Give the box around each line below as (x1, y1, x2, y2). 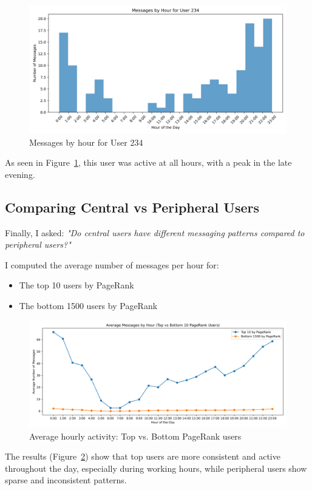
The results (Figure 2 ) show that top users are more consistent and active (5, 450, 280, 463)
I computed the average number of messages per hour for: (5, 258, 219, 271)
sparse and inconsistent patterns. (5, 474, 127, 486)
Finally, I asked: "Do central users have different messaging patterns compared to (5, 226, 305, 239)
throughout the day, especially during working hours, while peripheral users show (5, 461, 307, 474)
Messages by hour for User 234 (29, 135, 143, 148)
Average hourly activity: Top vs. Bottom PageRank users (29, 429, 242, 442)
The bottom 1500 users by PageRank (19, 299, 158, 311)
